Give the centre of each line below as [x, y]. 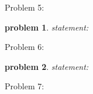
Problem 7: [25, 86]
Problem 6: [25, 47]
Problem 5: [25, 7]
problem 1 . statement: [47, 27]
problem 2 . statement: [47, 66]
